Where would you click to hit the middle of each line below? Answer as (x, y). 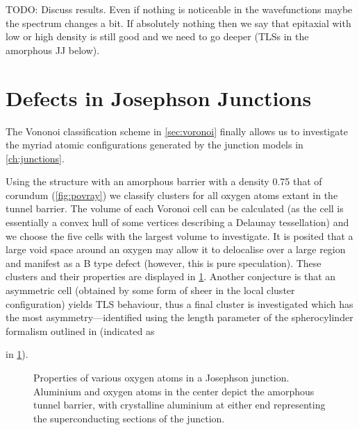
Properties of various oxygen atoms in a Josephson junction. (161, 377)
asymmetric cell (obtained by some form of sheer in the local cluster (150, 290)
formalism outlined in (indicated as (80, 330)
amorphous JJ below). (53, 50)
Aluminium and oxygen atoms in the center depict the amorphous (174, 391)
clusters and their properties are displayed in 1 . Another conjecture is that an (171, 276)
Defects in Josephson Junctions (159, 97)
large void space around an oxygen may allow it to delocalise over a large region (176, 249)
